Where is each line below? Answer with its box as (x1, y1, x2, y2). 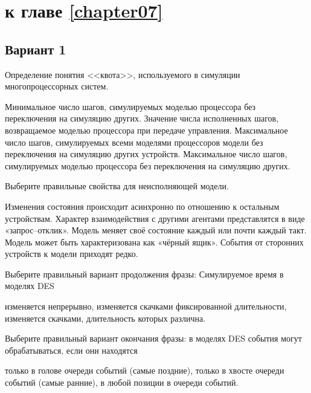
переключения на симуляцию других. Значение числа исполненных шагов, (5, 112, 279, 125)
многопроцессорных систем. (5, 80, 109, 93)
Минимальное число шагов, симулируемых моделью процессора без (5, 100, 256, 112)
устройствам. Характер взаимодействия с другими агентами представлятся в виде (5, 212, 305, 224)
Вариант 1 (5, 39, 66, 58)
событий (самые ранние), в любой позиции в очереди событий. (5, 376, 239, 389)
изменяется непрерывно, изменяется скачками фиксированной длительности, (5, 300, 287, 313)
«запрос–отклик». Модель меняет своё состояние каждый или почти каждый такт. (5, 224, 307, 236)
